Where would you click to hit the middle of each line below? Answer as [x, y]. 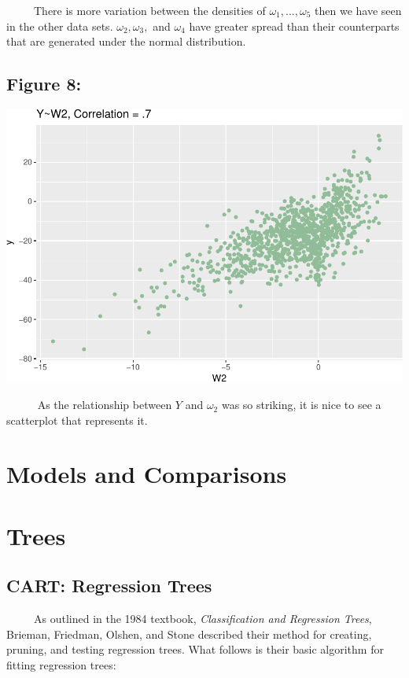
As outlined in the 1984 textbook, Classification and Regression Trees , [203, 619]
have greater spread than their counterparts [294, 26]
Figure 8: [44, 84]
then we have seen [358, 10]
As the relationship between [105, 405]
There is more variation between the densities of [149, 10]
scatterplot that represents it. [77, 420]
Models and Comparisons [147, 474]
